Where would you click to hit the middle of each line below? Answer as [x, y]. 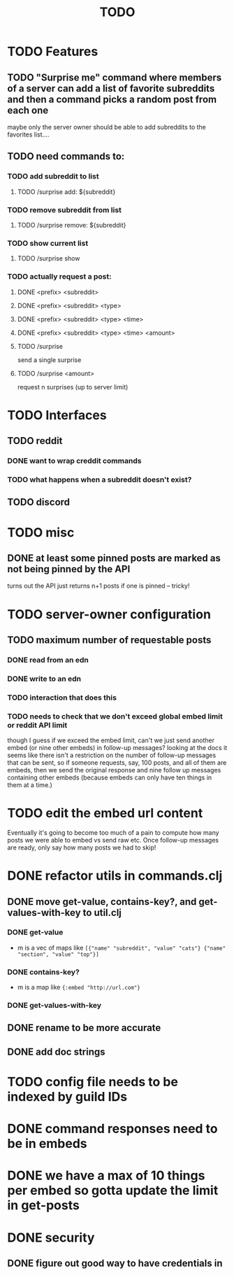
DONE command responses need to [112, 1129]
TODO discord [39, 502]
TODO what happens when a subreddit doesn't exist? [100, 479]
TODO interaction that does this [62, 698]
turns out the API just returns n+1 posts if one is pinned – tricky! [98, 586]
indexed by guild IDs [67, 1097]
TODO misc [41, 532]
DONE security [51, 1237]
